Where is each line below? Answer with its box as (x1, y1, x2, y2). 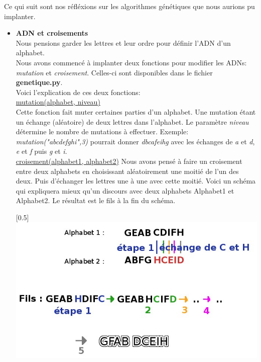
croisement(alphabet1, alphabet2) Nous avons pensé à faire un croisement (16, 155, 242, 166)
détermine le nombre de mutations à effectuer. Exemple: (16, 126, 189, 137)
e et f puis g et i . (16, 146, 67, 156)
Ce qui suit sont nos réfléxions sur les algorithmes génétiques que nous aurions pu (4, 1, 255, 11)
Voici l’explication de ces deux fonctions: (16, 86, 141, 97)
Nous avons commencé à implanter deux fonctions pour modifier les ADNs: (16, 57, 247, 67)
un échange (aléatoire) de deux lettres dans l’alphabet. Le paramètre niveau (16, 116, 249, 127)
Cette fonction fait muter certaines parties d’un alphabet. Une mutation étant (16, 106, 256, 117)
